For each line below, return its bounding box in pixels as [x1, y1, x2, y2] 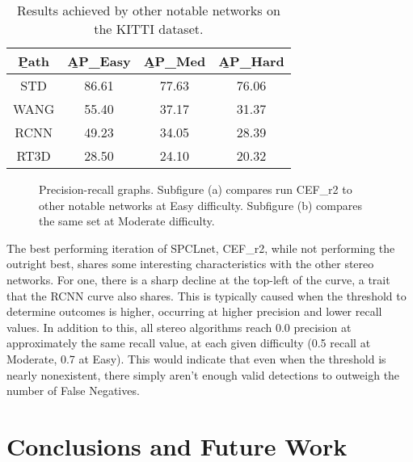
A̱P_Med [143, 52, 206, 70]
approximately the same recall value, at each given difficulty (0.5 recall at [6, 334, 371, 351]
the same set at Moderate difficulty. [39, 212, 215, 229]
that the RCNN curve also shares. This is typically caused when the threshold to [6, 287, 407, 304]
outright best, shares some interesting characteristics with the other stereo [6, 255, 374, 272]
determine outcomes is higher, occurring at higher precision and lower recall [6, 303, 382, 320]
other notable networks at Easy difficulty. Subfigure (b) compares [39, 196, 362, 213]
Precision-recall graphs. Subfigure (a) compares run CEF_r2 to [39, 181, 352, 197]
